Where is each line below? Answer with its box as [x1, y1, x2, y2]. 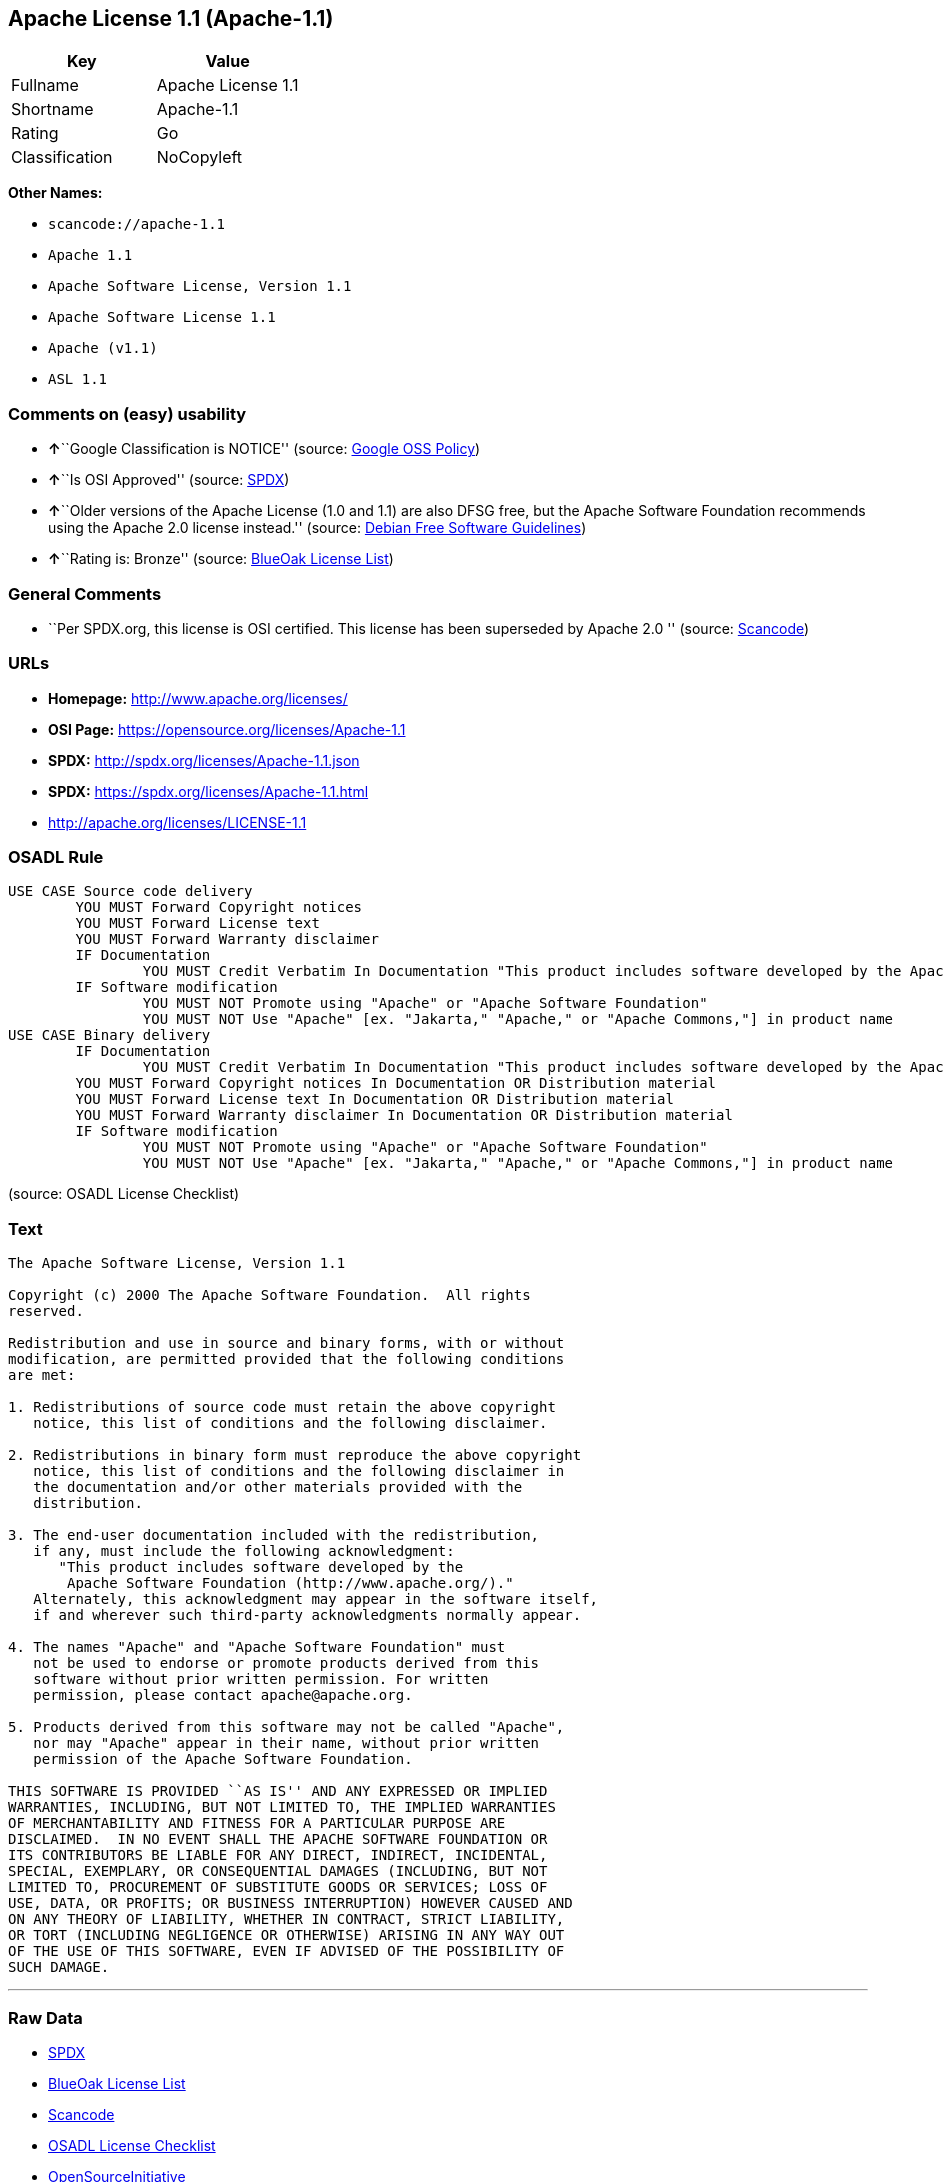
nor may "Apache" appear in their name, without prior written [33, 1735, 540, 1752]
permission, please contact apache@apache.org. [33, 1687, 413, 1704]
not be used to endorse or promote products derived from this [33, 1655, 540, 1672]
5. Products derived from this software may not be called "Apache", [8, 1719, 565, 1736]
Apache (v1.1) [48, 340, 158, 357]
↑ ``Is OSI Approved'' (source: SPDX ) [48, 471, 290, 489]
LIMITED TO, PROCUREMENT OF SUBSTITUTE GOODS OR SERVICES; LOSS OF [8, 1879, 548, 1896]
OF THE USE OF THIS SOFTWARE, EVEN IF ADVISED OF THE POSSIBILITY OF [8, 1943, 565, 1960]
